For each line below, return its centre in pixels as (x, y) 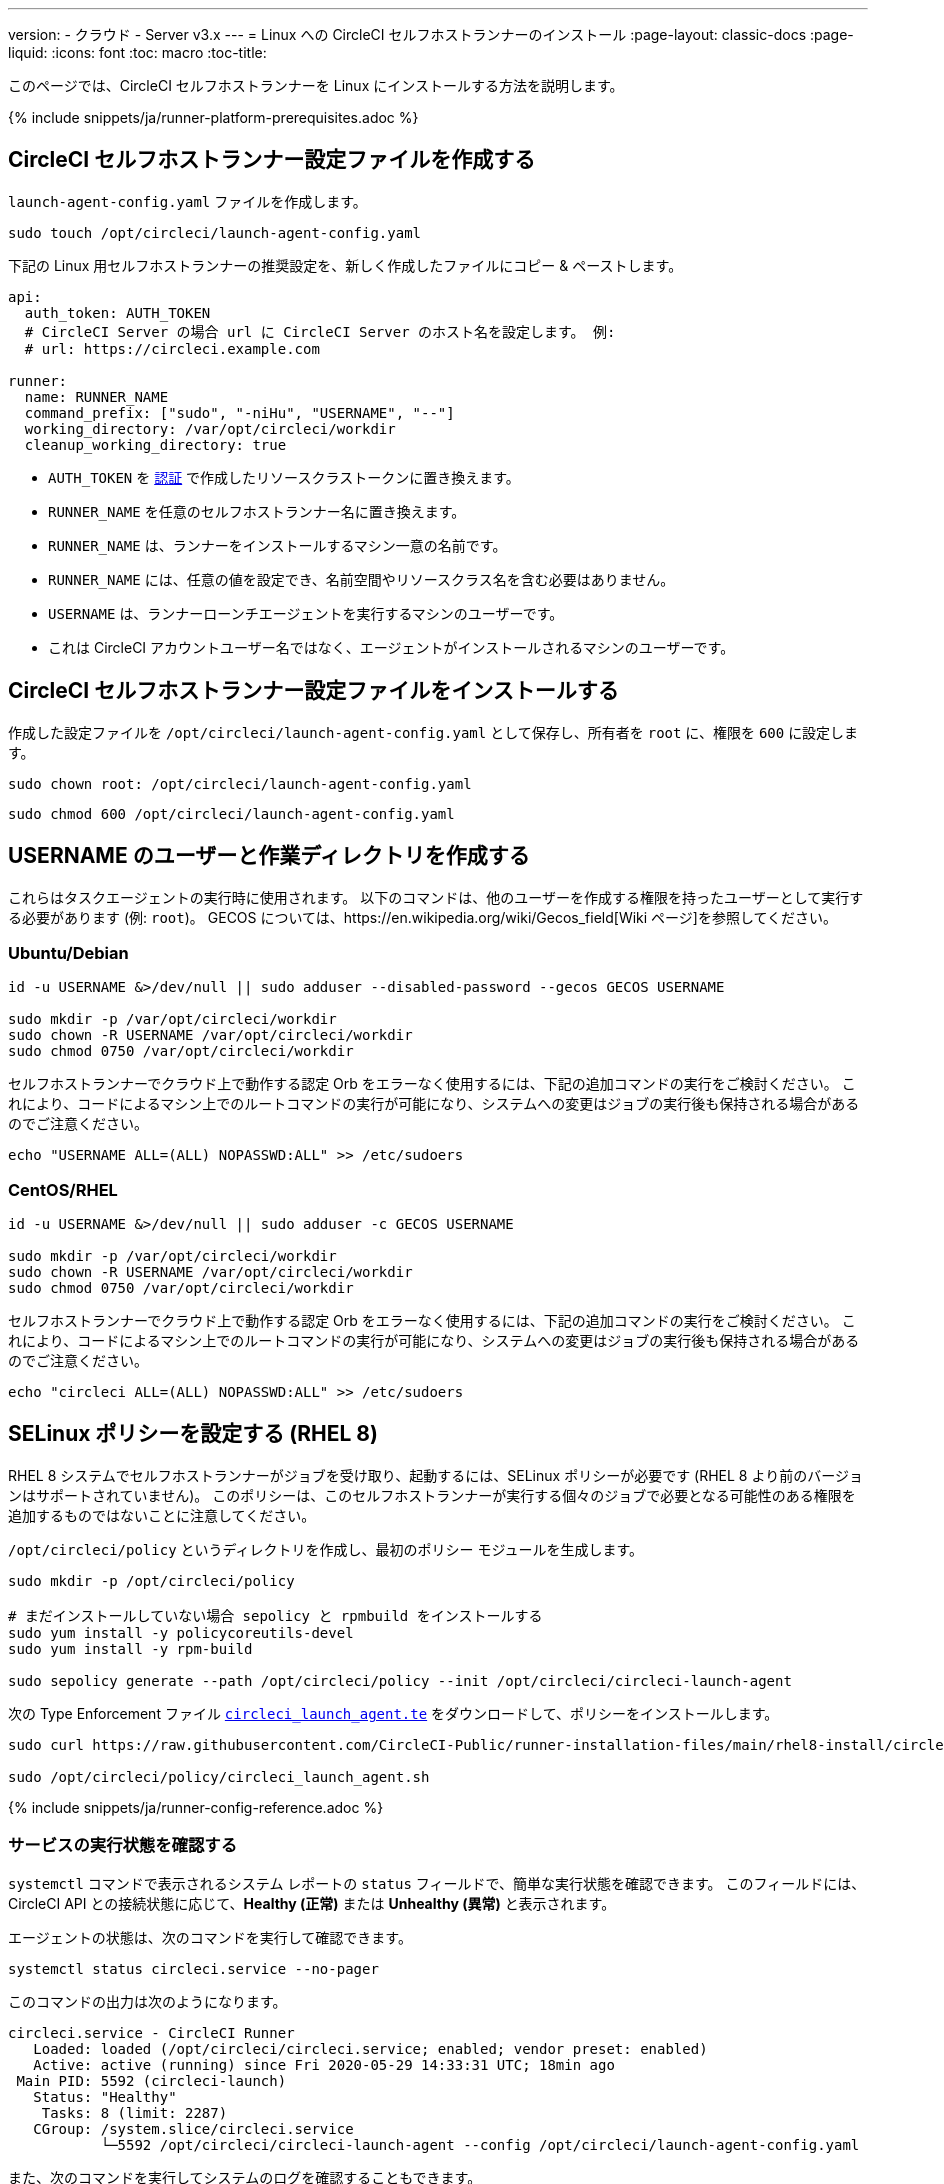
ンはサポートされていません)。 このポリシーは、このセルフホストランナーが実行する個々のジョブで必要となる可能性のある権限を (432, 1495)
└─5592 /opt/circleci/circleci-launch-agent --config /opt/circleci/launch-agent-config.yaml (480, 2144)
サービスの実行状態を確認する (123, 1845)
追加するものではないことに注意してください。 (162, 1515)
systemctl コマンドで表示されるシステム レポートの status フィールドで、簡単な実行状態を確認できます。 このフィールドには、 (437, 1883)
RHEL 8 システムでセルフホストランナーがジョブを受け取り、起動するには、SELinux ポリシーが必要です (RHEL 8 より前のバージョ (435, 1475)
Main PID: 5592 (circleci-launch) (151, 2080)
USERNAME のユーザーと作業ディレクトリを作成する (269, 856)
